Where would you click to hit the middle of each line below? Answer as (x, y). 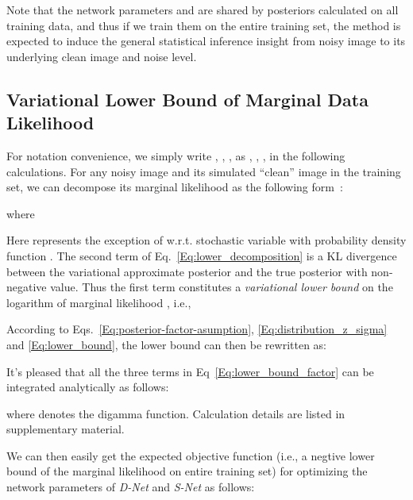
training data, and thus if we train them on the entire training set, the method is (204, 25)
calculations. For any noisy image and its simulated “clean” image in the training (204, 171)
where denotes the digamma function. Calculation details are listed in (176, 413)
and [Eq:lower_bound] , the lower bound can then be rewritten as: (166, 344)
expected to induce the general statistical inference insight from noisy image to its (206, 41)
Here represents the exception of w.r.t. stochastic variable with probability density (206, 240)
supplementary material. (66, 429)
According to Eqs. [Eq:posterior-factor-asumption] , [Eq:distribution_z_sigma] (197, 329)
